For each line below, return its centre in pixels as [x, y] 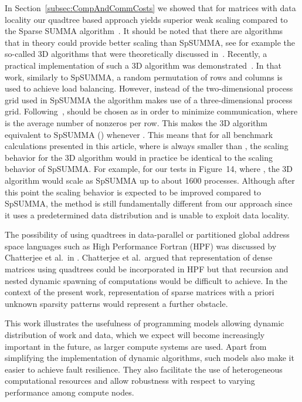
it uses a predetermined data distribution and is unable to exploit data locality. [147, 214]
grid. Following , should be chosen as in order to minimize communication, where [151, 111]
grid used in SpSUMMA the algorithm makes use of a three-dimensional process [149, 99]
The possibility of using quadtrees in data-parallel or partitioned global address [147, 234]
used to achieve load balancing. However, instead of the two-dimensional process [149, 88]
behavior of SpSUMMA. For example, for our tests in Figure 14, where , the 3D [149, 169]
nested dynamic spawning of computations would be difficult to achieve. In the [146, 280]
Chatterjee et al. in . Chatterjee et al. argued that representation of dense [139, 257]
